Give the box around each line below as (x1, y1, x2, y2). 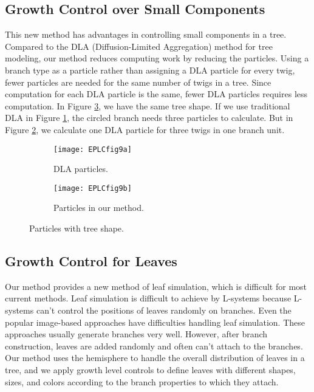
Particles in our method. (53, 201, 144, 214)
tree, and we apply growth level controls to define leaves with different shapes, (5, 363, 296, 376)
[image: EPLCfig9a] (53, 145, 132, 154)
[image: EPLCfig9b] (53, 184, 132, 193)
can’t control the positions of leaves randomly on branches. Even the (36, 304, 292, 317)
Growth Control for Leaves (5, 252, 177, 270)
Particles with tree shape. (29, 222, 124, 235)
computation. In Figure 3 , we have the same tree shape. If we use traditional (5, 99, 290, 112)
